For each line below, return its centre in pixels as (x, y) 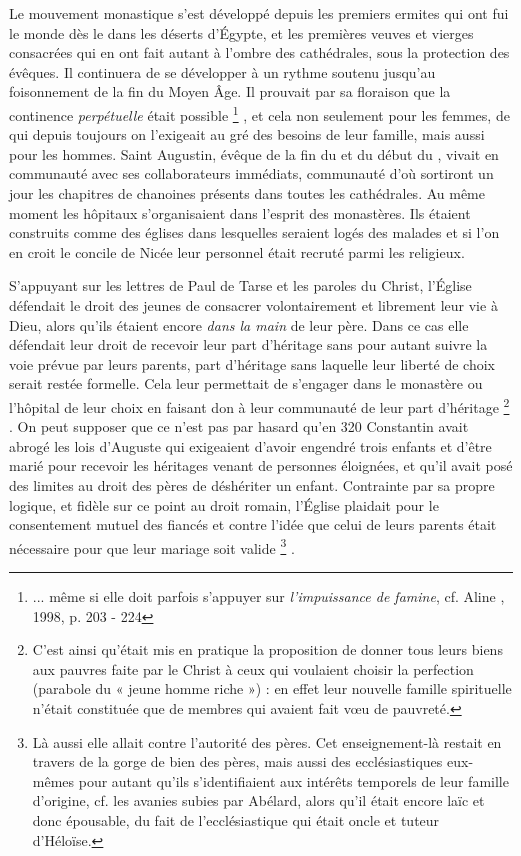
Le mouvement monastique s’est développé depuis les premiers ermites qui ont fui (259, 13)
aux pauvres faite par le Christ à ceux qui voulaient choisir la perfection (253, 668)
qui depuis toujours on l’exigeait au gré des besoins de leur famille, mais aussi (247, 134)
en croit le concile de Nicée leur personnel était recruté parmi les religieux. (237, 251)
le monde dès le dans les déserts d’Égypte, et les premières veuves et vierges (241, 32)
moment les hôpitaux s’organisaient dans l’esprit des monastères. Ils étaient (240, 212)
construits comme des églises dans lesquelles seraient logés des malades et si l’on (254, 232)
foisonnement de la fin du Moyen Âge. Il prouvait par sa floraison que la (230, 91)
